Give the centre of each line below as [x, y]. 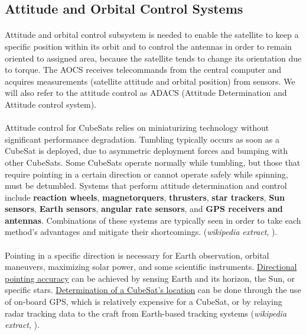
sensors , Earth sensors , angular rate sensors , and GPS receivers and [144, 209]
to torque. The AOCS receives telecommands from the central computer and [143, 70]
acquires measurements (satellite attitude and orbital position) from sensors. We [150, 81]
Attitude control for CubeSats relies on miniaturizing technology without [137, 128]
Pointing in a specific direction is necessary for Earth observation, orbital [137, 255]
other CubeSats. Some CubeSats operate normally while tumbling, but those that [153, 162]
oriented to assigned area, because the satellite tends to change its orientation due [153, 58]
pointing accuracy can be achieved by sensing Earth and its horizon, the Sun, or [150, 278]
